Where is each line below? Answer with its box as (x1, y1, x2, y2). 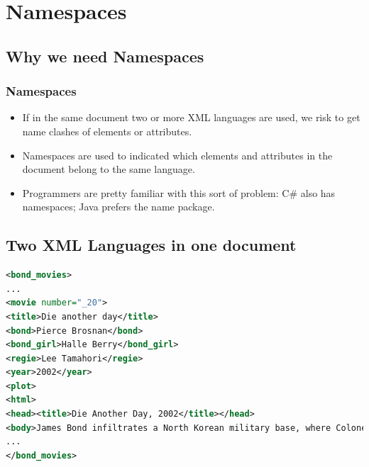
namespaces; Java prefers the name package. (22, 199, 215, 214)
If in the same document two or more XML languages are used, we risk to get (22, 110, 360, 125)
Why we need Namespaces (6, 45, 204, 67)
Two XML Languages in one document (6, 234, 297, 256)
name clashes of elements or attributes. (22, 123, 192, 138)
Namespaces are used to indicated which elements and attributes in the (22, 147, 333, 162)
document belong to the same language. (22, 162, 195, 176)
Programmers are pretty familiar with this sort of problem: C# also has (22, 185, 336, 200)
